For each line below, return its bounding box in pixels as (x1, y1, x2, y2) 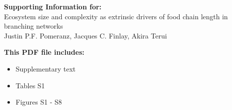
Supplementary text (15, 63, 76, 73)
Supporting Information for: (4, 1, 102, 11)
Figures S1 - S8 (15, 97, 62, 107)
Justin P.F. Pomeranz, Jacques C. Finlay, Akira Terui (4, 30, 167, 40)
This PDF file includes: (4, 47, 85, 57)
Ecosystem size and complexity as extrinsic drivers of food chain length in (4, 11, 228, 21)
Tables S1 (15, 80, 45, 90)
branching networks (4, 21, 63, 31)
